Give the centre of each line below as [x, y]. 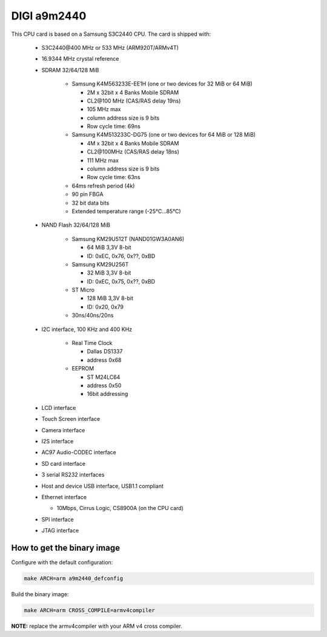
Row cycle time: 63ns [114, 177]
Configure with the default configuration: [62, 562]
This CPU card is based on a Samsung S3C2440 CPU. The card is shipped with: [111, 34]
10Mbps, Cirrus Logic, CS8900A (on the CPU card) [120, 508]
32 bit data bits [91, 203]
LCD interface [59, 407]
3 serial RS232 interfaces [73, 475]
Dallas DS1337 [105, 352]
